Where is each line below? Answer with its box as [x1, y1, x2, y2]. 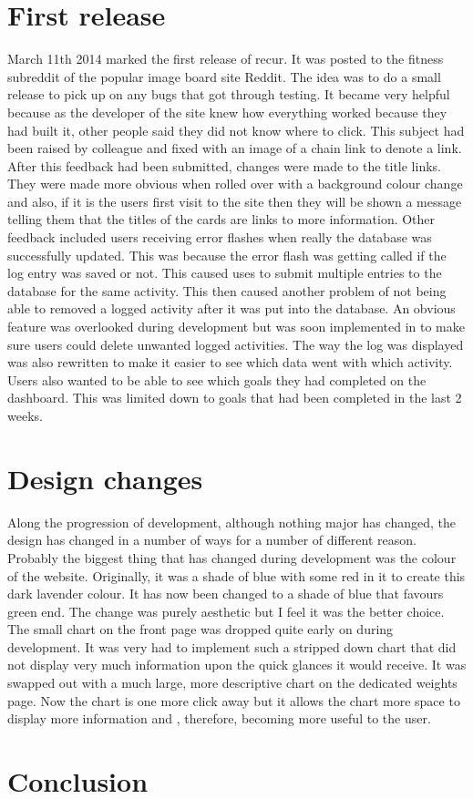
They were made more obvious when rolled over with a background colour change [7, 174, 463, 193]
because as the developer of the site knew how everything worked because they [7, 102, 447, 121]
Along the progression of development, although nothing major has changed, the [7, 512, 456, 531]
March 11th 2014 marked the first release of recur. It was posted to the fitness [7, 49, 444, 68]
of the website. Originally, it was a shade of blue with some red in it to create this [7, 566, 466, 585]
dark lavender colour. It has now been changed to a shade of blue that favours [7, 584, 444, 603]
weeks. [7, 406, 43, 425]
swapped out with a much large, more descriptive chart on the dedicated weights [7, 673, 458, 692]
